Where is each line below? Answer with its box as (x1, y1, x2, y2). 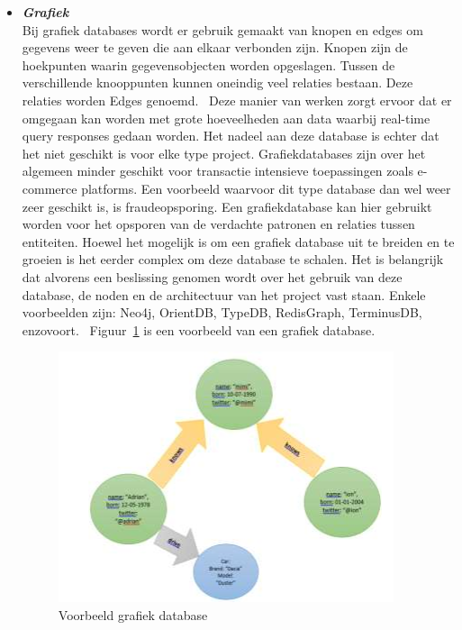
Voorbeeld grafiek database (58, 605, 208, 624)
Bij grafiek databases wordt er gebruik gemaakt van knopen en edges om (22, 20, 423, 39)
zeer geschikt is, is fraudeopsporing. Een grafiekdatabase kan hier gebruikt (22, 196, 432, 215)
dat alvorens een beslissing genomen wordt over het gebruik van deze (22, 267, 403, 286)
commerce (22, 178, 77, 197)
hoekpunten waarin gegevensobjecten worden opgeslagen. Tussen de (22, 55, 395, 74)
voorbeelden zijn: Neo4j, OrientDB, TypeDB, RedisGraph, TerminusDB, (22, 303, 422, 322)
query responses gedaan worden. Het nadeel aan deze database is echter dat (22, 126, 439, 145)
